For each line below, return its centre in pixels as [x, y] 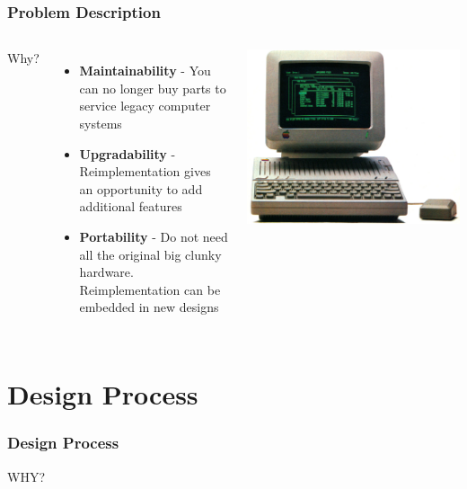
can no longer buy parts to [153, 88]
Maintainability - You [145, 71]
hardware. [106, 272]
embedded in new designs [149, 307]
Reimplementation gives [145, 171]
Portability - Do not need [154, 236]
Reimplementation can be [150, 289]
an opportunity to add [141, 188]
